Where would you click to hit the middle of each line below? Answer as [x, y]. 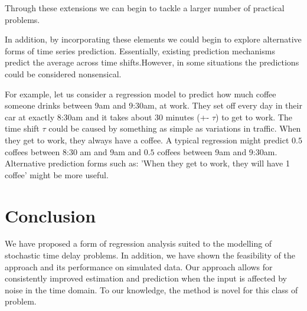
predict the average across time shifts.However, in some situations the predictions [152, 62]
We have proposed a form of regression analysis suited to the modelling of [138, 243]
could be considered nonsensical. [63, 73]
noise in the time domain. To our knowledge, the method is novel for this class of [151, 289]
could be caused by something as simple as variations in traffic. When [175, 128]
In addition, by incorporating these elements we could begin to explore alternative [153, 39]
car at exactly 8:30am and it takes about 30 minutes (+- [107, 117]
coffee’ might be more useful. [57, 174]
